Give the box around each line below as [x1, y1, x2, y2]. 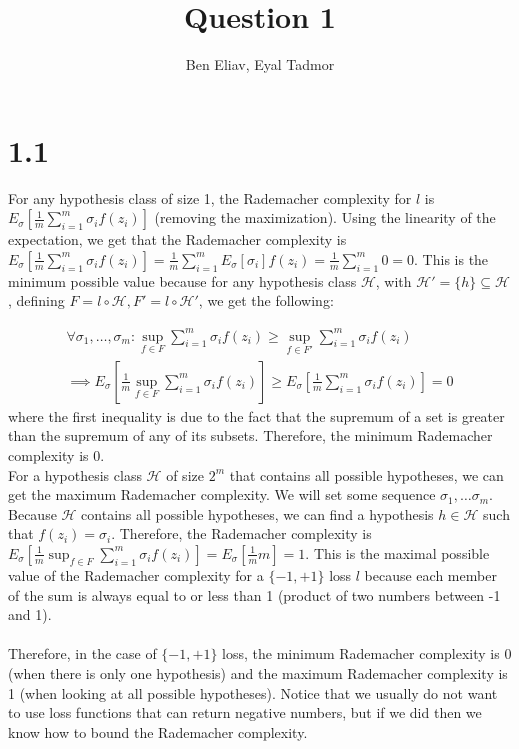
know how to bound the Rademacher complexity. [8, 721, 308, 742]
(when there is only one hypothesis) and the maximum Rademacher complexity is [8, 662, 508, 683]
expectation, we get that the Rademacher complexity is [8, 229, 347, 250]
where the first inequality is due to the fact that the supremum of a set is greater [8, 405, 505, 426]
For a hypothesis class [8, 464, 142, 485]
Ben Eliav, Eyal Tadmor [185, 54, 335, 75]
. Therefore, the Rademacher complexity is [111, 523, 372, 544]
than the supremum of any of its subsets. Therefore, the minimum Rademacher [8, 425, 493, 446]
